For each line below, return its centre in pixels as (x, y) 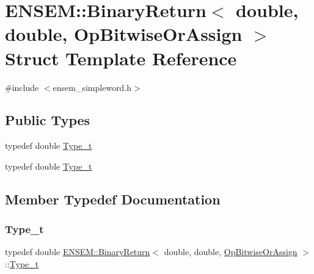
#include (22, 87)
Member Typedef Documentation (113, 199)
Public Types (48, 120)
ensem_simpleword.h (92, 87)
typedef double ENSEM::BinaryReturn (78, 252)
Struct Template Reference (121, 58)
